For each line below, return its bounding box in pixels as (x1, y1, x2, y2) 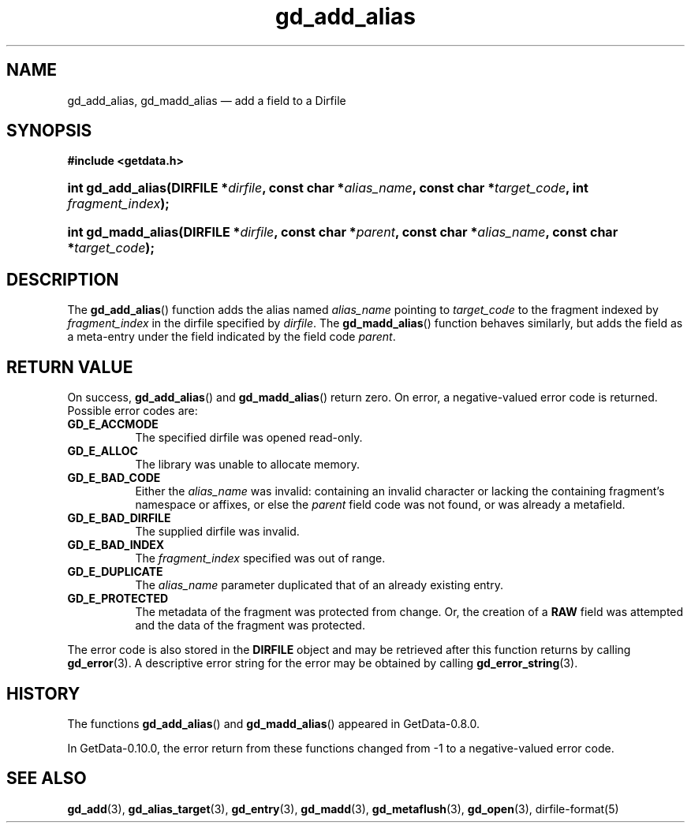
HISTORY (6, 683, 80, 704)
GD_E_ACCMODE (67, 417, 159, 431)
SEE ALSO (6, 768, 87, 789)
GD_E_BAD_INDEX (67, 538, 165, 552)
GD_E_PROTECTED (67, 592, 169, 606)
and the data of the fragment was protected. (135, 618, 365, 633)
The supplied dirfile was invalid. (135, 525, 300, 539)
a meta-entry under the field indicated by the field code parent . (67, 330, 396, 344)
